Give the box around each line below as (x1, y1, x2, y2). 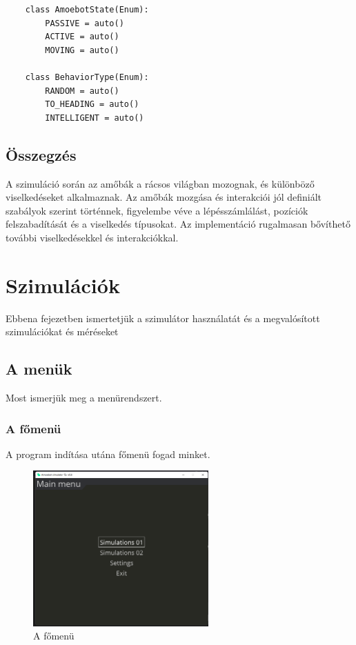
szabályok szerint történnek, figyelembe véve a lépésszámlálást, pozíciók (6, 203, 308, 217)
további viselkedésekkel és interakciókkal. (6, 230, 179, 244)
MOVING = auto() (45, 45, 119, 55)
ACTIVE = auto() (45, 32, 119, 42)
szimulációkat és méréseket (6, 324, 119, 339)
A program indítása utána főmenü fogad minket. (6, 446, 210, 461)
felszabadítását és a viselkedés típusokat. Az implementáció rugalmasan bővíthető (6, 217, 350, 231)
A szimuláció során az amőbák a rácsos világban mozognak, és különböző (6, 176, 315, 190)
